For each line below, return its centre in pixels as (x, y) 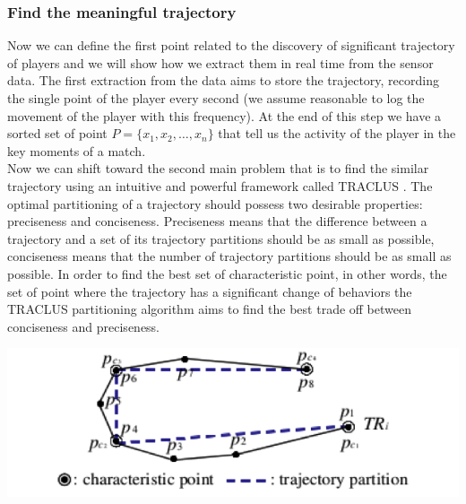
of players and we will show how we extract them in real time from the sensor (220, 62)
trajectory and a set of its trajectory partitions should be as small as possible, (221, 238)
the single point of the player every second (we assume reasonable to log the (216, 98)
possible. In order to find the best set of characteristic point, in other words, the (227, 273)
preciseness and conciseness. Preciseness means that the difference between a (217, 221)
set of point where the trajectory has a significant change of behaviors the (210, 291)
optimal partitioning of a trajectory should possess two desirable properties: (215, 203)
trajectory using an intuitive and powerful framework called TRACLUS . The (220, 185)
